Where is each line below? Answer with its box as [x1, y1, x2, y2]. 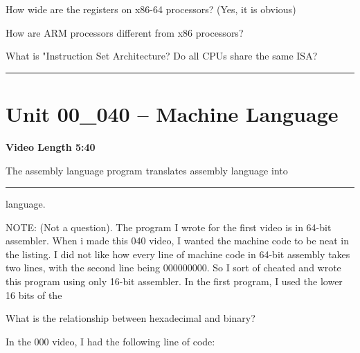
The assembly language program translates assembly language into [6, 163, 288, 177]
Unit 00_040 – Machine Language [6, 99, 339, 127]
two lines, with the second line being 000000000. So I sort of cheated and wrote [6, 260, 341, 275]
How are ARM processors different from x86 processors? [6, 25, 244, 39]
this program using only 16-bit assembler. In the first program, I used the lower [6, 274, 343, 289]
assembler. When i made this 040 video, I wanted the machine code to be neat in [6, 233, 350, 248]
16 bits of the [6, 287, 62, 302]
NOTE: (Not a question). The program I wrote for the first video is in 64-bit [6, 219, 332, 234]
